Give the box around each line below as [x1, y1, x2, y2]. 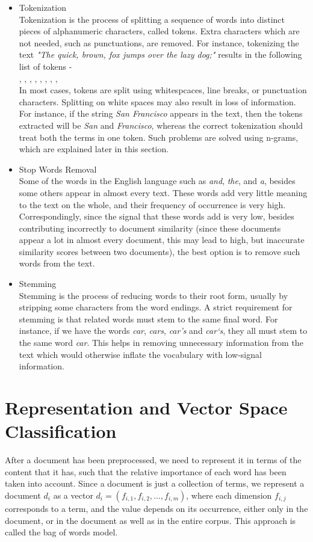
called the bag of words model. [5, 526, 118, 538]
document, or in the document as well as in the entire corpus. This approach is [5, 514, 296, 526]
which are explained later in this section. [19, 143, 169, 155]
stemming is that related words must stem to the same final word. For [19, 312, 278, 325]
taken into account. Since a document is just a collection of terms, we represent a [5, 477, 305, 490]
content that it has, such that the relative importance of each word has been [5, 465, 287, 478]
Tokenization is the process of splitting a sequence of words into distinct [19, 13, 285, 25]
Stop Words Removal [19, 162, 97, 175]
